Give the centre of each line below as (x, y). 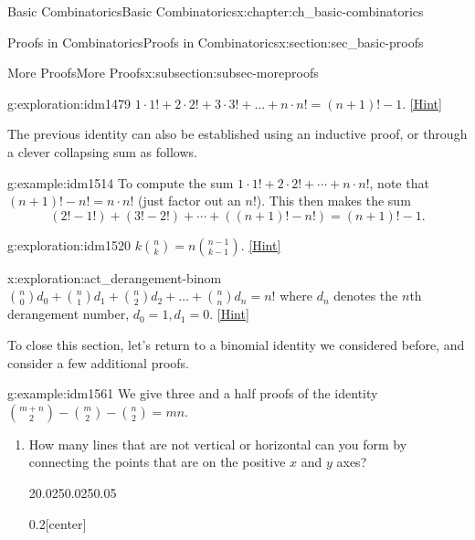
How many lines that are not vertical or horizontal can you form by (218, 444)
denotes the (366, 296)
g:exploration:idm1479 (69, 103)
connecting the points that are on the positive (157, 462)
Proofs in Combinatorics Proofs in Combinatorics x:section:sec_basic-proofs (216, 42)
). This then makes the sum (333, 201)
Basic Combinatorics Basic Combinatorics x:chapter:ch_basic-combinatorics (216, 11)
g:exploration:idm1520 (69, 244)
